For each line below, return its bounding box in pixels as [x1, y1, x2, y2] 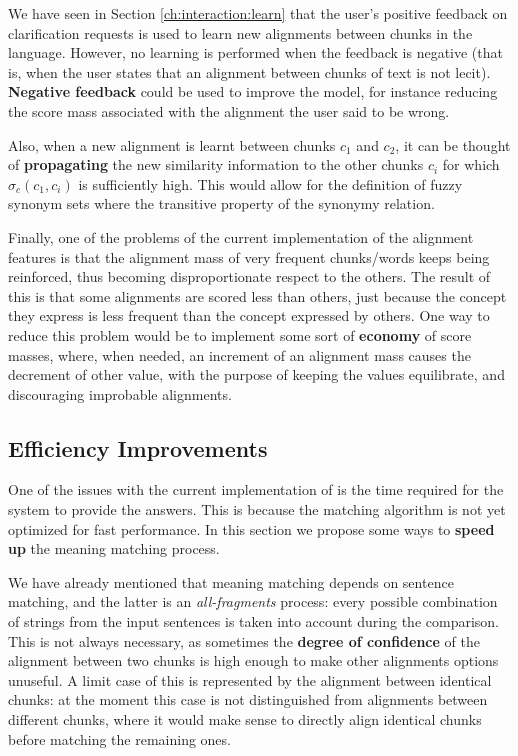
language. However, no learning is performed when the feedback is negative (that [8, 42, 503, 63]
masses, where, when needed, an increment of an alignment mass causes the [8, 344, 471, 365]
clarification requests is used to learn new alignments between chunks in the [8, 22, 473, 43]
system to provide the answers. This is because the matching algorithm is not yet [8, 499, 506, 520]
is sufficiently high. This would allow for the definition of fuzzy [78, 173, 463, 194]
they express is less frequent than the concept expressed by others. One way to [8, 305, 490, 326]
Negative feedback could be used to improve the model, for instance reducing [8, 81, 498, 102]
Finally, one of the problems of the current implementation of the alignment [8, 226, 474, 247]
